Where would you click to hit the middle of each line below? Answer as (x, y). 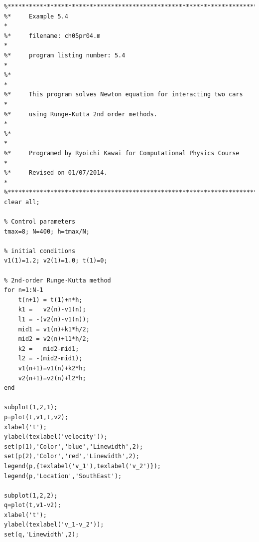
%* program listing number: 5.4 (65, 55)
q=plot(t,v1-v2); (33, 505)
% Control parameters (40, 222)
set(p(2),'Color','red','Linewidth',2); (72, 456)
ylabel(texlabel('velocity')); (56, 437)
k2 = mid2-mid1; (49, 349)
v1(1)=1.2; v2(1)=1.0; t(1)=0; (56, 261)
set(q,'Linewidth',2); (42, 535)
